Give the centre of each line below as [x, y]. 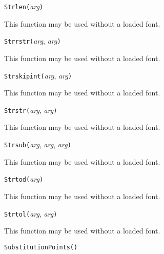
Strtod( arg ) [24, 179]
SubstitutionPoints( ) [41, 247]
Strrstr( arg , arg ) [33, 41]
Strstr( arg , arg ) [31, 110]
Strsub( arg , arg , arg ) [38, 144]
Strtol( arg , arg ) [31, 213]
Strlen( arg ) [24, 6]
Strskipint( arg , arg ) [38, 75]
